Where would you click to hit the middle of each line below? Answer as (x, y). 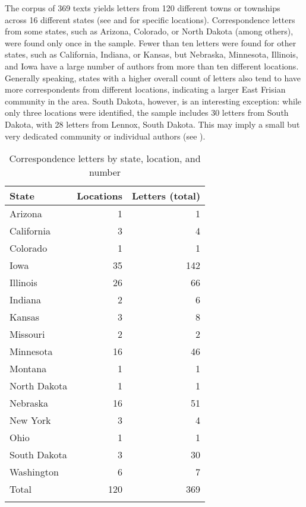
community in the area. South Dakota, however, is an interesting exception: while (153, 101)
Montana (28, 369)
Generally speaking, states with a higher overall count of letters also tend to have (153, 77)
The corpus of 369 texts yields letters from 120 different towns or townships (143, 8)
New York (30, 420)
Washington (34, 472)
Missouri (27, 334)
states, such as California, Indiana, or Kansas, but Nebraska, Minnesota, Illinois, (152, 54)
